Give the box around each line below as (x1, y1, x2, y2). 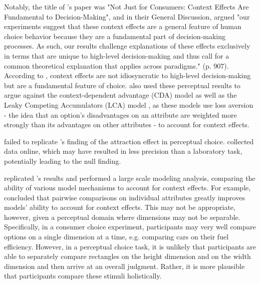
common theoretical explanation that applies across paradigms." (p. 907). (4, 60, 229, 71)
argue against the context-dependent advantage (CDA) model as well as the (4, 90, 237, 100)
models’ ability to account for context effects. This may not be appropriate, (4, 202, 235, 212)
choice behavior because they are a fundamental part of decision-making (4, 31, 226, 41)
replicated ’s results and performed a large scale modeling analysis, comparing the (4, 172, 255, 183)
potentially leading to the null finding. (4, 155, 121, 166)
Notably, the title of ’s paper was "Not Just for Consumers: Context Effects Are (4, 2, 249, 12)
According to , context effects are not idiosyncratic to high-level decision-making (4, 70, 251, 81)
